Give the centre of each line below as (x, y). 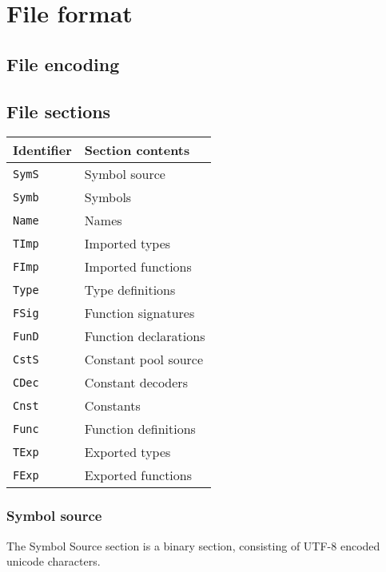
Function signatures (139, 313)
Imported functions (138, 267)
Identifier (42, 150)
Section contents (137, 150)
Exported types (127, 452)
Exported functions (138, 475)
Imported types (127, 244)
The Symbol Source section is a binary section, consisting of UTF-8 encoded (193, 545)
